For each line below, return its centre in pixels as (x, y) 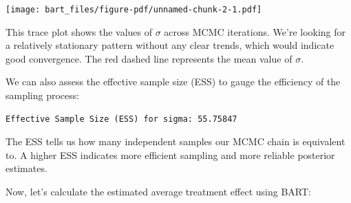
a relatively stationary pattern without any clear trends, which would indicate (170, 45)
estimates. (26, 168)
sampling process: (43, 95)
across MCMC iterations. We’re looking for (255, 31)
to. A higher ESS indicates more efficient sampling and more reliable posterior (170, 154)
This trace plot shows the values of (79, 31)
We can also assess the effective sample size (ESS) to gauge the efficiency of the (173, 82)
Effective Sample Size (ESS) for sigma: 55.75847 (121, 119)
